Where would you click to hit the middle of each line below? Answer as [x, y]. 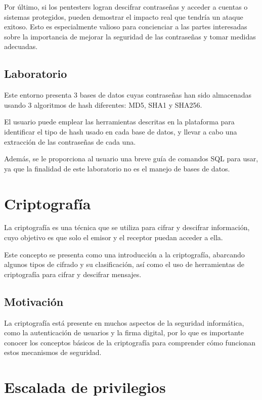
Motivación [34, 301]
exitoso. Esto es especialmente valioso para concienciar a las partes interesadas [126, 27]
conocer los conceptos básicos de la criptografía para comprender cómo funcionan [130, 342]
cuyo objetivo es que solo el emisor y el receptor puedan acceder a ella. [114, 237]
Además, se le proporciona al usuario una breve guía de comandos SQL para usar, [131, 159]
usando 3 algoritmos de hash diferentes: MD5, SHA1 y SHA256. [103, 104]
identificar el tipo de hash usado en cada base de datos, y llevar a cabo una [121, 131]
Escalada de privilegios [85, 387]
